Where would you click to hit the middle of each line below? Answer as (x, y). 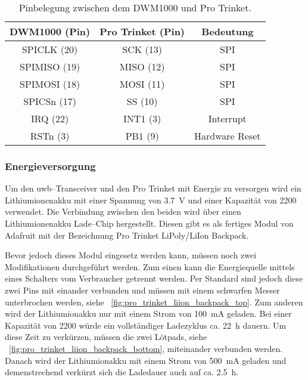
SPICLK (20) (50, 49)
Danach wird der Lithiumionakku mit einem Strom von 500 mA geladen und (146, 360)
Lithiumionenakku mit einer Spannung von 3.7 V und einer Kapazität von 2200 (151, 200)
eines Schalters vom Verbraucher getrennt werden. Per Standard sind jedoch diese (154, 278)
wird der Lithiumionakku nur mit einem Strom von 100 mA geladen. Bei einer (148, 313)
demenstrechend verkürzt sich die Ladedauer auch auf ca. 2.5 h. (122, 372)
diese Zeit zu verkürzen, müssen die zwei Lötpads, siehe (106, 337)
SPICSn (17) (50, 101)
